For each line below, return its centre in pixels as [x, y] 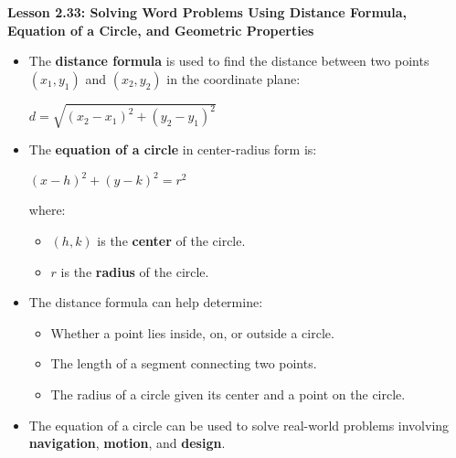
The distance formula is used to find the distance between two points [229, 61]
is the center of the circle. [171, 241]
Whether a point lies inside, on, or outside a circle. [192, 332]
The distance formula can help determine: [146, 302]
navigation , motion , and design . [127, 443]
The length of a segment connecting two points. [184, 363]
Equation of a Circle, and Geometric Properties [161, 30]
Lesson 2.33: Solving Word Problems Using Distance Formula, [207, 12]
